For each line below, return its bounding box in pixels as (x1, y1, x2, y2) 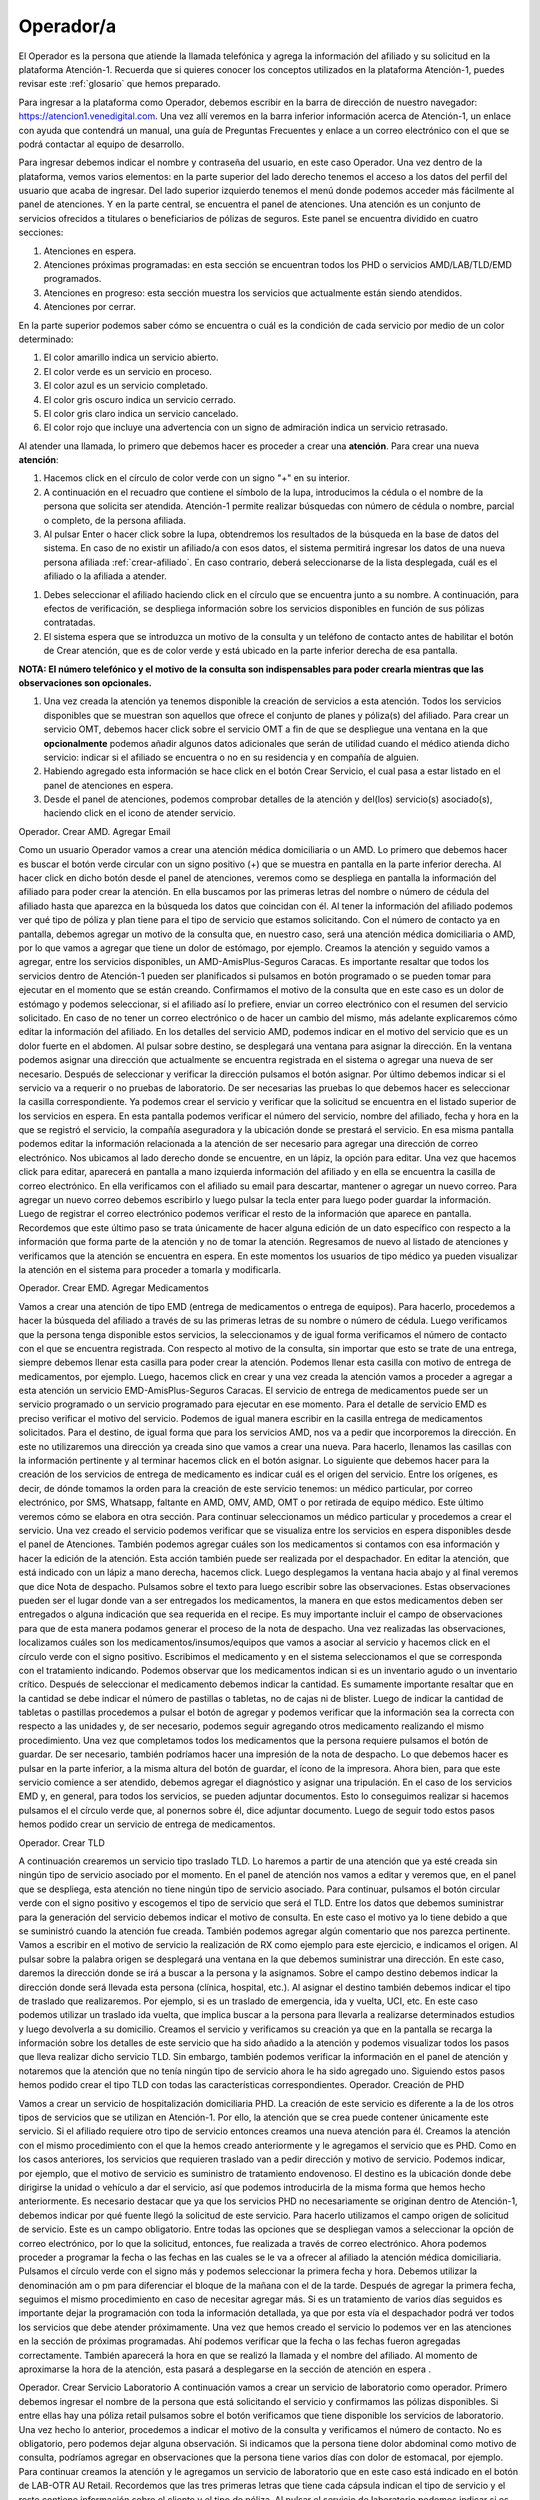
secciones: (18, 226, 64, 239)
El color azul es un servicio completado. (43, 380, 209, 392)
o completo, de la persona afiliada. (43, 514, 187, 526)
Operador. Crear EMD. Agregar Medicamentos (18, 1282, 209, 1294)
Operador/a (18, 15, 117, 37)
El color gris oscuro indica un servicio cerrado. (43, 393, 237, 405)
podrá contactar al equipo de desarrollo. (18, 138, 185, 150)
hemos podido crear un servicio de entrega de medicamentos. (18, 1818, 276, 1830)
